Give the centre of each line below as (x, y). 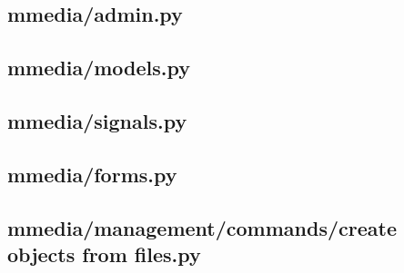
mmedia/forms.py (92, 174)
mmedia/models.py (99, 68)
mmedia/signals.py (97, 120)
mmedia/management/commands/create (202, 227)
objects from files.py (104, 253)
